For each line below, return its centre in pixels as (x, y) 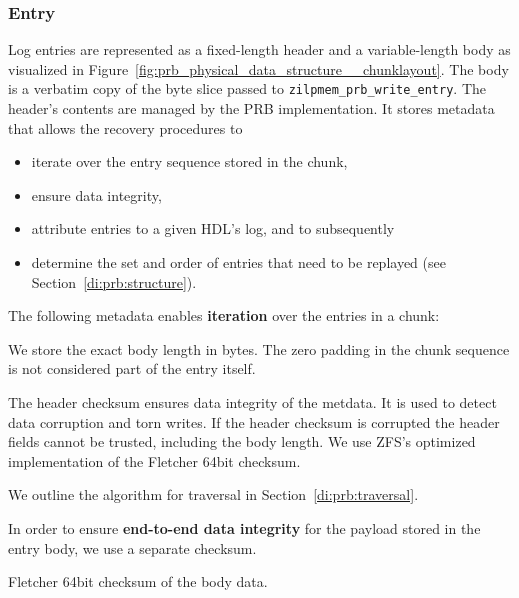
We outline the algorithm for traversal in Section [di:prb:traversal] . (213, 494)
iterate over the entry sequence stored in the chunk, (189, 161)
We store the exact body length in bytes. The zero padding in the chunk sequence (259, 348)
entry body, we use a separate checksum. (132, 547)
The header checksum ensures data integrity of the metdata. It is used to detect (252, 402)
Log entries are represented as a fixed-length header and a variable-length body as (259, 49)
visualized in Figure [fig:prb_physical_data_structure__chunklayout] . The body (258, 68)
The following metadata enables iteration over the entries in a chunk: (224, 315)
